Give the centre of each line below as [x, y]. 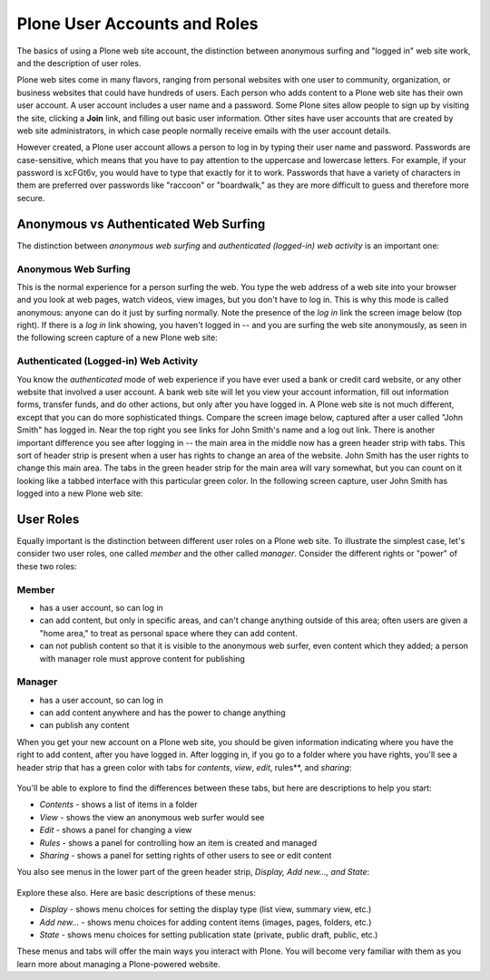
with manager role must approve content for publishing [142, 658]
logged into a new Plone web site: [80, 493]
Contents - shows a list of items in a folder [119, 805]
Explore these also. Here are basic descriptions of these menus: [136, 892]
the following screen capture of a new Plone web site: [117, 338]
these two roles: [47, 566]
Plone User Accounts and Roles [137, 24]
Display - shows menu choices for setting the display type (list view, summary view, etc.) [206, 909]
